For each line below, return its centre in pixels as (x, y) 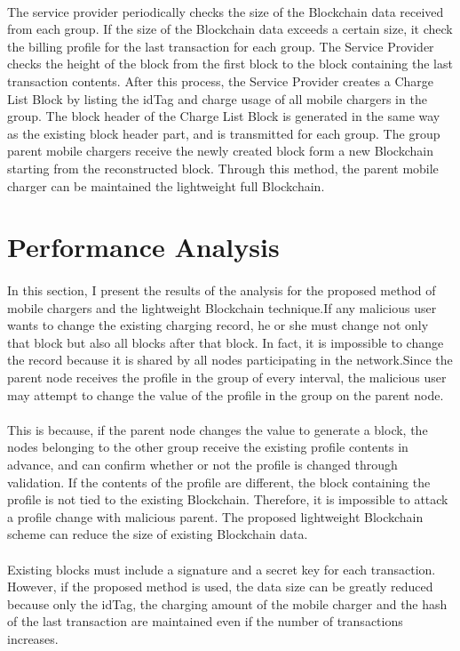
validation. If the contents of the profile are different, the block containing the (219, 482)
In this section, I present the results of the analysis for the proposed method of (222, 290)
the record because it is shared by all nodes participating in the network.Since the (230, 360)
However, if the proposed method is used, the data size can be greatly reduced (220, 587)
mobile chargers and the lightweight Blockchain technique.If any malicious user (222, 307)
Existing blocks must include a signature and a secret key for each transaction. (222, 569)
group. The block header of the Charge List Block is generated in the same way (224, 116)
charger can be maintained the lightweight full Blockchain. (166, 185)
